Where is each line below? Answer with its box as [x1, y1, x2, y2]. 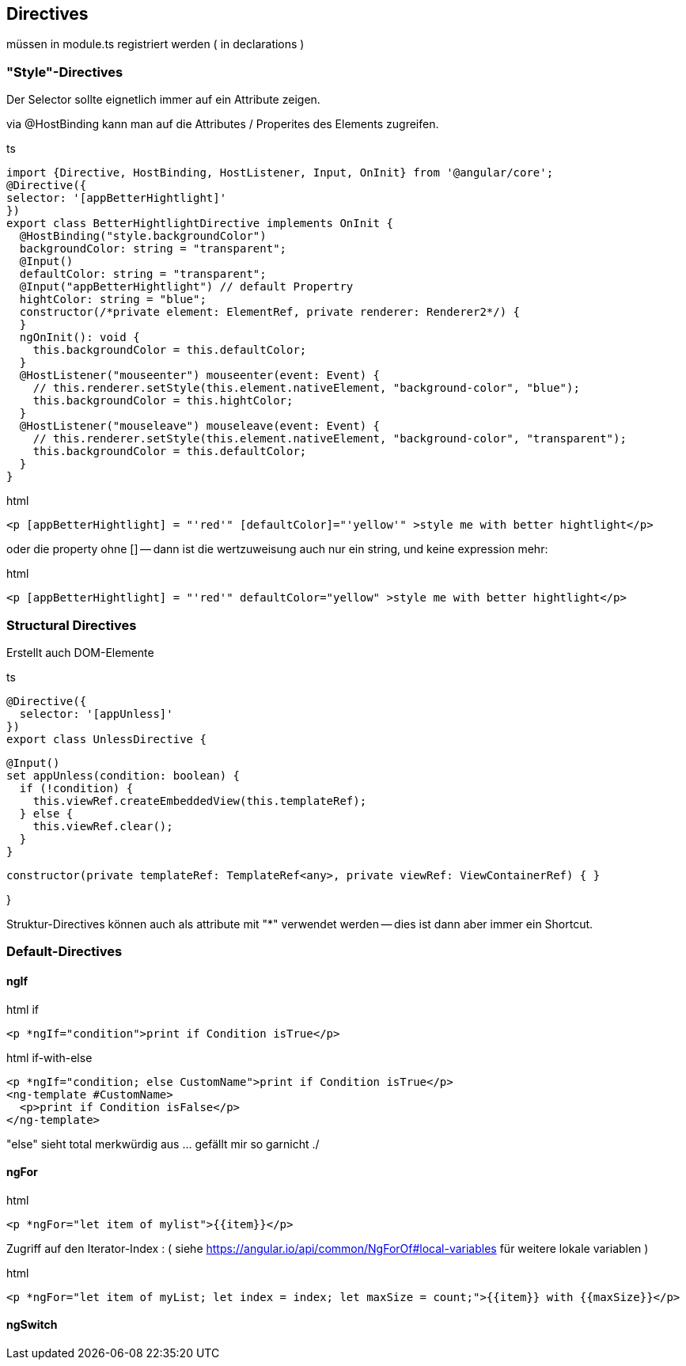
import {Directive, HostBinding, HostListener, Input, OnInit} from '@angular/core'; [6, 166, 554, 180]
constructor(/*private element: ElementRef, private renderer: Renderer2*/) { [19, 305, 521, 319]
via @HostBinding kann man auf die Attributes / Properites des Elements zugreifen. [6, 117, 439, 131]
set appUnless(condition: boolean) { [6, 768, 241, 782]
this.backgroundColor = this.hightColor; [32, 394, 294, 408]
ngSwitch [6, 1318, 58, 1332]
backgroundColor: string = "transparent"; [19, 242, 287, 256]
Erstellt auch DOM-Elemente [6, 645, 154, 659]
